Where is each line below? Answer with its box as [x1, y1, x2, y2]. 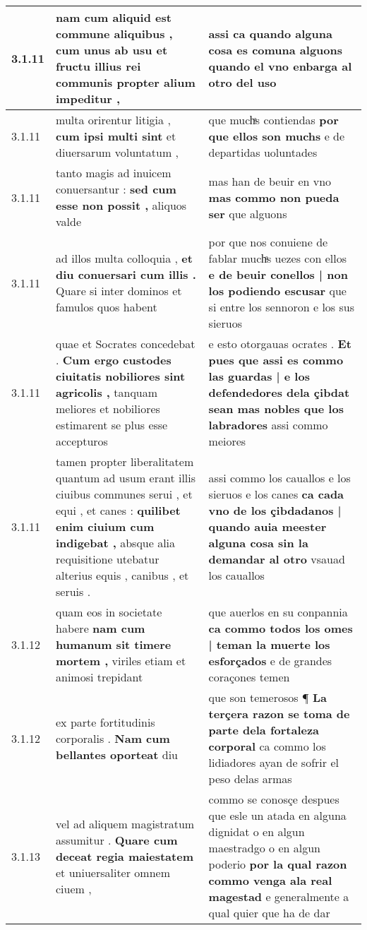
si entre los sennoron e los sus [208, 299, 354, 315]
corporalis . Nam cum [56, 729, 170, 746]
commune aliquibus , [56, 25, 173, 42]
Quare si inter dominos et [56, 282, 182, 299]
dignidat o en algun [208, 823, 305, 840]
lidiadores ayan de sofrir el [208, 754, 339, 770]
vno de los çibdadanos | [208, 502, 342, 518]
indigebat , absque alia [56, 535, 176, 551]
